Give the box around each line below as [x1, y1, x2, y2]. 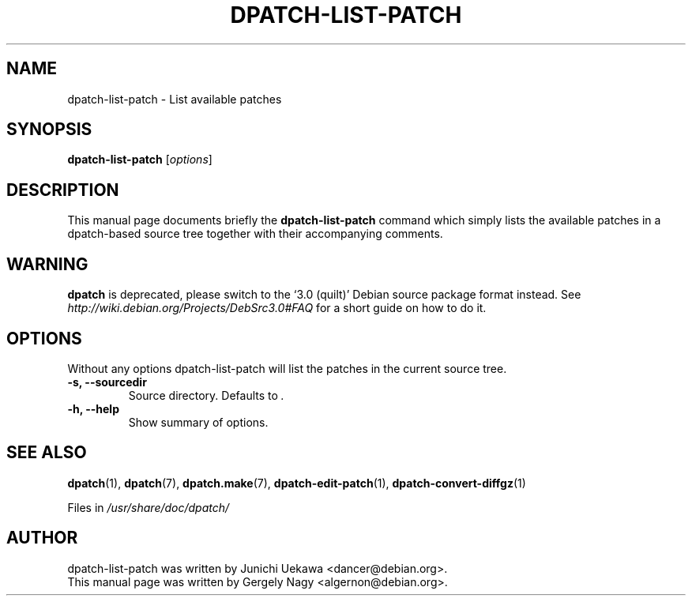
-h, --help [67, 401, 119, 416]
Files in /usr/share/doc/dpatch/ [67, 500, 230, 514]
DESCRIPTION [6, 179, 119, 200]
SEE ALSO [6, 442, 87, 463]
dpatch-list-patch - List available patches [67, 92, 282, 106]
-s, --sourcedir [67, 374, 147, 389]
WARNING [6, 254, 88, 274]
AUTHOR [6, 528, 78, 548]
